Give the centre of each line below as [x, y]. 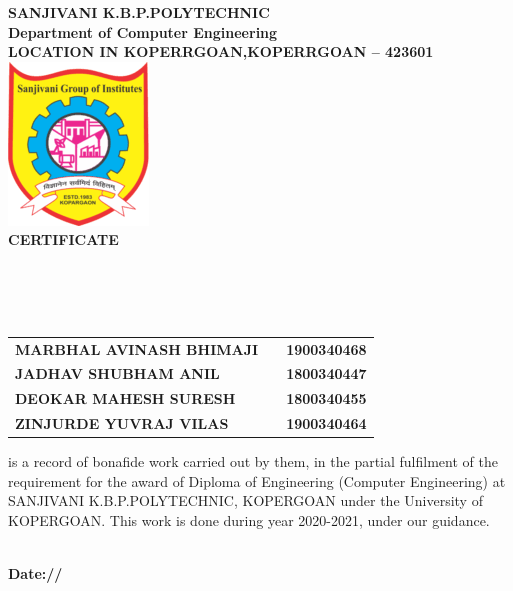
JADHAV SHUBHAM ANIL [117, 373]
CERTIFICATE [63, 239]
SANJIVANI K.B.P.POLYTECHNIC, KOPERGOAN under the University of [245, 500]
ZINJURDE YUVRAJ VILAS [122, 423]
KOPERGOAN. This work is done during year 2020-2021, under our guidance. [249, 519]
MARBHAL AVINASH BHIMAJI [137, 348]
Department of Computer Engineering [143, 31]
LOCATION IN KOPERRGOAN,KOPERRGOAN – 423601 [221, 51]
